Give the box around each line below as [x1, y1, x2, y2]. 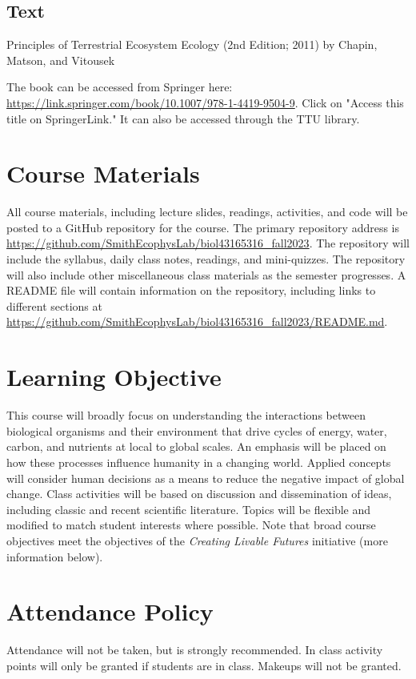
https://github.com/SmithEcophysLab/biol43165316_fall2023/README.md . [6, 313, 388, 330]
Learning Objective [6, 360, 222, 393]
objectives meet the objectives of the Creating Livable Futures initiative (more [6, 532, 388, 548]
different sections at [6, 297, 102, 314]
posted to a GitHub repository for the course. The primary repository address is [6, 219, 400, 235]
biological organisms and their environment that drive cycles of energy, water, [6, 422, 387, 439]
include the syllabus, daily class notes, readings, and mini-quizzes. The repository [6, 251, 406, 267]
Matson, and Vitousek [6, 51, 115, 68]
